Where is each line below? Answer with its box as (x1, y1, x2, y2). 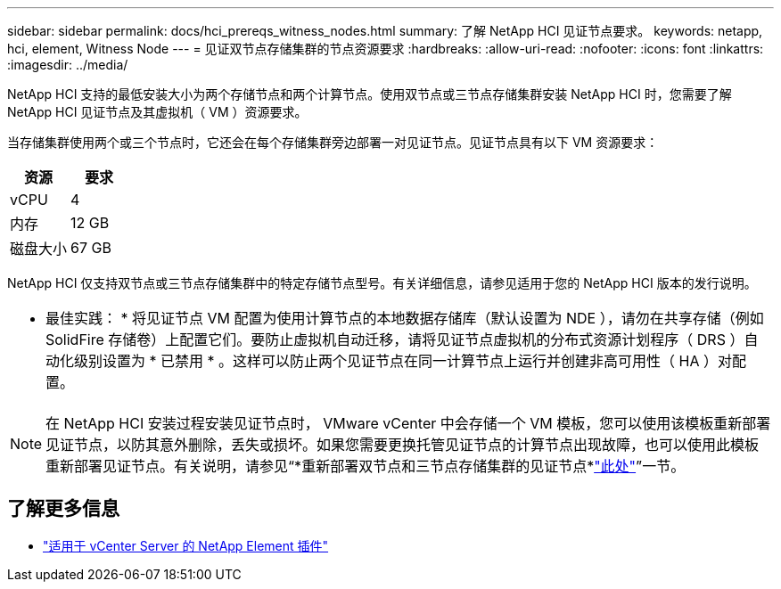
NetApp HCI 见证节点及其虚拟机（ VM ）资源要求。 (7, 104, 308, 119)
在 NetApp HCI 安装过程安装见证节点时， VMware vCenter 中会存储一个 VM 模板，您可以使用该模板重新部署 (45, 414, 771, 432)
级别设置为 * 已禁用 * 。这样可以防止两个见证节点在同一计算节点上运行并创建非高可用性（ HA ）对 (74, 352, 732, 370)
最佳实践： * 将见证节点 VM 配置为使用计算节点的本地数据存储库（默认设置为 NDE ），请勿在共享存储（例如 (45, 309, 764, 327)
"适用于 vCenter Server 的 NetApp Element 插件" (43, 537, 329, 553)
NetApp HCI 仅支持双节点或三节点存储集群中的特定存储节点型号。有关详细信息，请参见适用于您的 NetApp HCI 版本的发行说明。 (7, 275, 757, 290)
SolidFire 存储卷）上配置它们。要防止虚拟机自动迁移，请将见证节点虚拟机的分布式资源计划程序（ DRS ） (45, 331, 744, 348)
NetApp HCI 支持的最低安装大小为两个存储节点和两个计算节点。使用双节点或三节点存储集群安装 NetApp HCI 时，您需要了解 (7, 86, 732, 102)
